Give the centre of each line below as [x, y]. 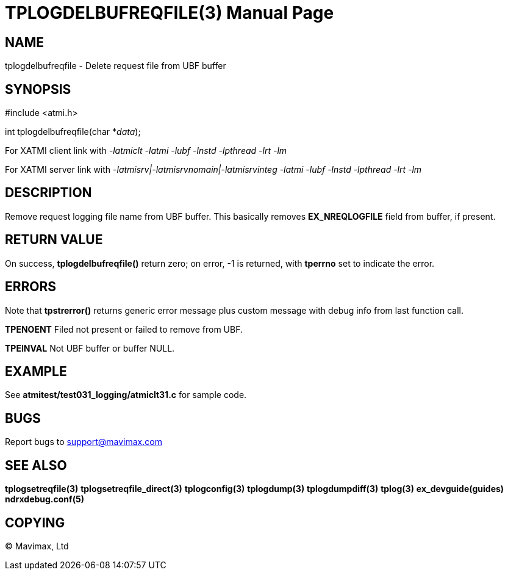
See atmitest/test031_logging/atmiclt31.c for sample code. [126, 395]
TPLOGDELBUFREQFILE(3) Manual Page [170, 13]
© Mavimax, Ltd [37, 546]
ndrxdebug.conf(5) [45, 499]
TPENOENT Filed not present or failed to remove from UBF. [124, 329]
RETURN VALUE [54, 240]
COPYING [35, 523]
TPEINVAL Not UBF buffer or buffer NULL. [90, 348]
